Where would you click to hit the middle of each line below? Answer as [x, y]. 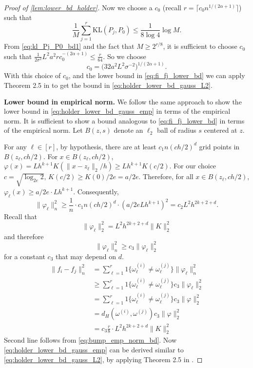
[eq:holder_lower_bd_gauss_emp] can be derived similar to [94, 349]
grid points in [219, 146]
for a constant [25, 256]
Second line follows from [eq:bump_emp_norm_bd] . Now [90, 340]
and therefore [24, 236]
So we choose [126, 56]
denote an [128, 130]
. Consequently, [96, 191]
